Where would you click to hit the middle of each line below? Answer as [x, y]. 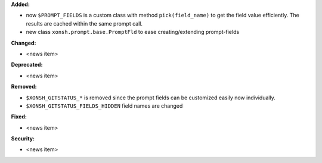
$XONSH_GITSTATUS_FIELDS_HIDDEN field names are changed [104, 106]
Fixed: [19, 117]
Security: [23, 139]
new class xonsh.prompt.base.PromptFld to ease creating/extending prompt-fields [133, 32]
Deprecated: [27, 65]
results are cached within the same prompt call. [84, 23]
